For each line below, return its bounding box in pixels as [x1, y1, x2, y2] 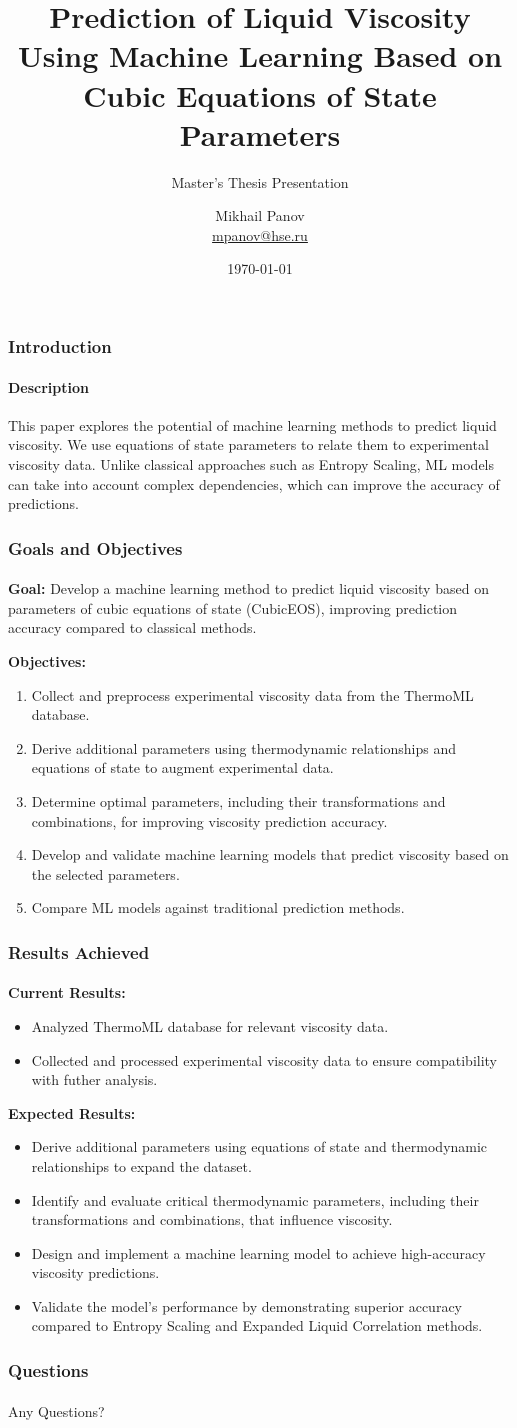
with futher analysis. [31, 1069, 158, 1090]
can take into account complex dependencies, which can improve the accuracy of [8, 473, 500, 494]
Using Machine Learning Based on [17, 35, 503, 76]
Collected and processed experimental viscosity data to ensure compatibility [31, 1049, 498, 1070]
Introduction [8, 334, 112, 359]
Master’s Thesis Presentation [171, 171, 349, 192]
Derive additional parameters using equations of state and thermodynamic [31, 1136, 488, 1157]
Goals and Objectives [8, 535, 183, 560]
